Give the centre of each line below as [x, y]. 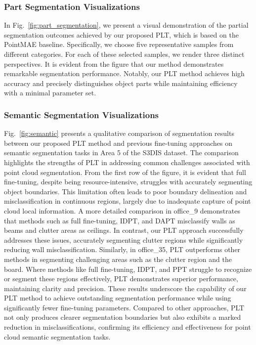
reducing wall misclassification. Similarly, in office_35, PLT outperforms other [122, 249]
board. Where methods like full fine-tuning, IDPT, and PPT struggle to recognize [128, 269]
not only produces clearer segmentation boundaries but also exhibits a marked [123, 317]
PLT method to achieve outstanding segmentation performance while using [118, 298]
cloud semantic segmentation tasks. [57, 336]
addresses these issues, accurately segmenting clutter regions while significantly [124, 239]
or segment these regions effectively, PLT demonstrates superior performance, [121, 279]
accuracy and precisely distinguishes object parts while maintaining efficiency [121, 83]
